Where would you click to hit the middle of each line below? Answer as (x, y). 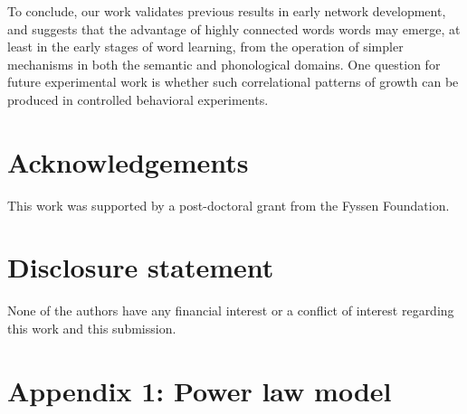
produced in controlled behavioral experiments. (138, 99)
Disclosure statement (141, 267)
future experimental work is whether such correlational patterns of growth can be (233, 82)
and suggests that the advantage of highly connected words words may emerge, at (234, 28)
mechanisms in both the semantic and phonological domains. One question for (224, 64)
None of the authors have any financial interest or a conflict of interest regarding (231, 310)
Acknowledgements (128, 161)
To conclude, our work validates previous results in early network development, (227, 11)
